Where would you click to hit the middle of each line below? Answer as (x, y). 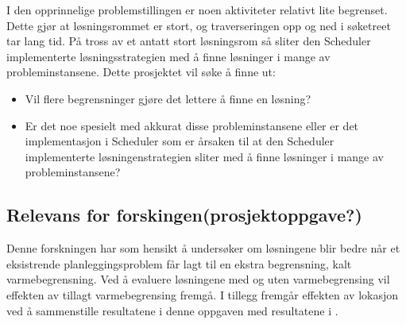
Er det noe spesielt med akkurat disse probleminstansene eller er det (192, 125)
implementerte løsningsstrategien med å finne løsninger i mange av (168, 56)
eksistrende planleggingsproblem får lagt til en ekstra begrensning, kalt (179, 263)
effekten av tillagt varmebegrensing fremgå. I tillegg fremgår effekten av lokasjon (203, 294)
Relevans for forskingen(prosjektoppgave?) (184, 215)
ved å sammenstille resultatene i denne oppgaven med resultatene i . (172, 310)
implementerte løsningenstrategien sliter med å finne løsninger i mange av (204, 156)
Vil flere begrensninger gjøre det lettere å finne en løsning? (168, 98)
